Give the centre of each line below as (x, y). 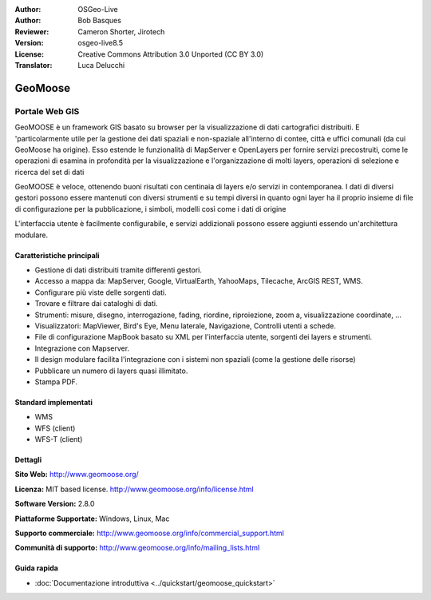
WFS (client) (55, 428)
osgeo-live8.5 (101, 43)
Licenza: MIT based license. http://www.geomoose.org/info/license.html (134, 489)
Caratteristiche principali (57, 255)
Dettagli (28, 460)
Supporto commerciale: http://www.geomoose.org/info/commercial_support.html (150, 533)
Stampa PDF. (56, 381)
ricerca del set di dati (49, 172)
